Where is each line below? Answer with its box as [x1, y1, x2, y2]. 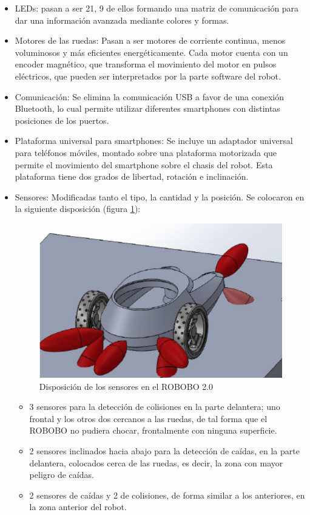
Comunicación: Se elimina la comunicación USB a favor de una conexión [15, 90, 284, 103]
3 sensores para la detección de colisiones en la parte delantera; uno [29, 400, 280, 413]
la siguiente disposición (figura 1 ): [15, 202, 141, 215]
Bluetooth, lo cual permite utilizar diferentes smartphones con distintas [15, 102, 280, 115]
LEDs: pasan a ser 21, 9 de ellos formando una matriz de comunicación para [15, 2, 299, 14]
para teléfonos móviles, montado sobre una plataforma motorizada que [15, 146, 277, 159]
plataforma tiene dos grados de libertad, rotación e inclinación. [15, 170, 249, 183]
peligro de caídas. [29, 468, 94, 481]
